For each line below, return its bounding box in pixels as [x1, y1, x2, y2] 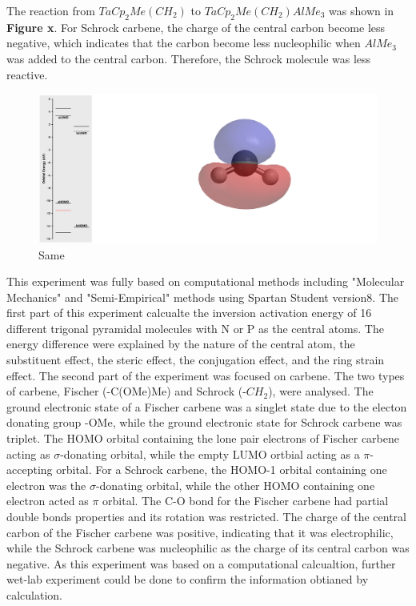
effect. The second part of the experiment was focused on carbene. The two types [6, 367, 405, 383]
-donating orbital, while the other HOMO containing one [95, 476, 375, 493]
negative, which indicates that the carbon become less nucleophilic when [6, 34, 361, 51]
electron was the [6, 476, 86, 493]
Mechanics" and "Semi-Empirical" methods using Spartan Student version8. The [6, 288, 399, 305]
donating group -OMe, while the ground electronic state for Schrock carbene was [6, 414, 402, 431]
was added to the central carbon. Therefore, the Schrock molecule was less [6, 50, 371, 66]
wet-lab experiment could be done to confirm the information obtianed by [6, 571, 369, 588]
